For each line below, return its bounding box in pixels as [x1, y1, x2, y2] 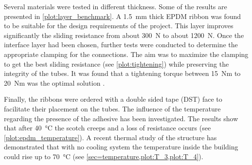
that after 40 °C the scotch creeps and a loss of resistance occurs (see [4, 123, 211, 133]
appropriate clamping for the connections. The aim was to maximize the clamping [4, 49, 249, 59]
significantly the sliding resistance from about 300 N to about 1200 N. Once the [4, 30, 244, 40]
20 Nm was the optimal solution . [4, 77, 105, 88]
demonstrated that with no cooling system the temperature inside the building [4, 142, 238, 152]
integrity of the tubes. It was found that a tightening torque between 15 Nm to [4, 68, 241, 78]
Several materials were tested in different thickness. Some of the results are [4, 1, 227, 11]
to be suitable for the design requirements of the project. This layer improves [4, 20, 234, 31]
